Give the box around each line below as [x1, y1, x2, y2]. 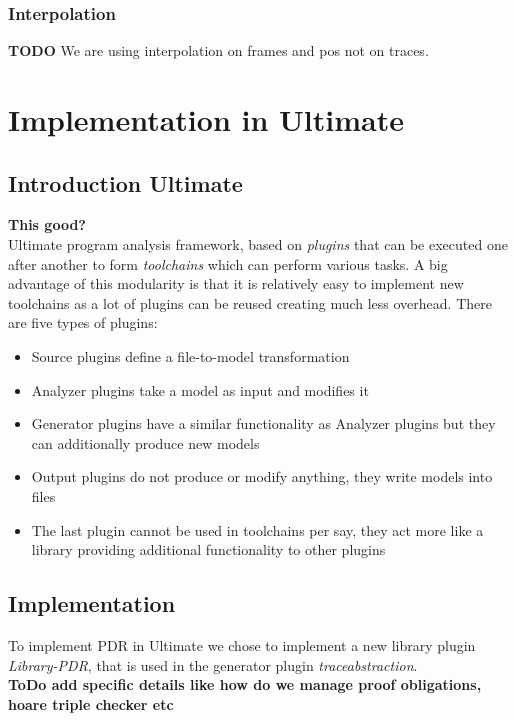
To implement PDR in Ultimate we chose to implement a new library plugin [8, 634, 476, 655]
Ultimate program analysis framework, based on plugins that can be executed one [8, 233, 508, 254]
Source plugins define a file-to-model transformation [31, 345, 350, 366]
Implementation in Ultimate [8, 99, 404, 139]
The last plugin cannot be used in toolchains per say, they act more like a [31, 519, 484, 540]
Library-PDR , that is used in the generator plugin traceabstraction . [8, 654, 418, 675]
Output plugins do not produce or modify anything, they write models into [31, 466, 493, 487]
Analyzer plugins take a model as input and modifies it [31, 379, 369, 400]
